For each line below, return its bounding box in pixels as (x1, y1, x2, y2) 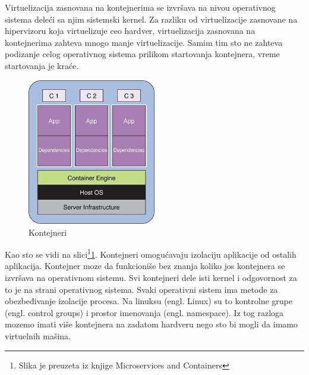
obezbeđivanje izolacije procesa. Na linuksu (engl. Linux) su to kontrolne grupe (5, 295, 292, 307)
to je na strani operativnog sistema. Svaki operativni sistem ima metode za (5, 283, 278, 295)
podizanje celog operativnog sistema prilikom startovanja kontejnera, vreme (5, 48, 280, 60)
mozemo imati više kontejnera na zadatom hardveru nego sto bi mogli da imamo (5, 318, 298, 330)
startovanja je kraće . (5, 59, 79, 71)
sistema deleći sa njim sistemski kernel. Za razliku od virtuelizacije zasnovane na (5, 12, 298, 25)
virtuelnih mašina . (5, 329, 71, 342)
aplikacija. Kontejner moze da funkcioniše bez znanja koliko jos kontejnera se (5, 260, 285, 272)
